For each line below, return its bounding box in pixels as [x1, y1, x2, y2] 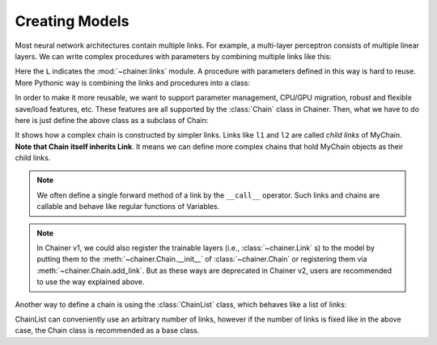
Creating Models [15, 12, 129, 30]
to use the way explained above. [36, 277, 145, 287]
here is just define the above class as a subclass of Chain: [15, 115, 209, 125]
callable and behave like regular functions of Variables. [36, 202, 220, 211]
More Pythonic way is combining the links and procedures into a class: [15, 78, 251, 87]
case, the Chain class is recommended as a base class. [15, 326, 200, 335]
